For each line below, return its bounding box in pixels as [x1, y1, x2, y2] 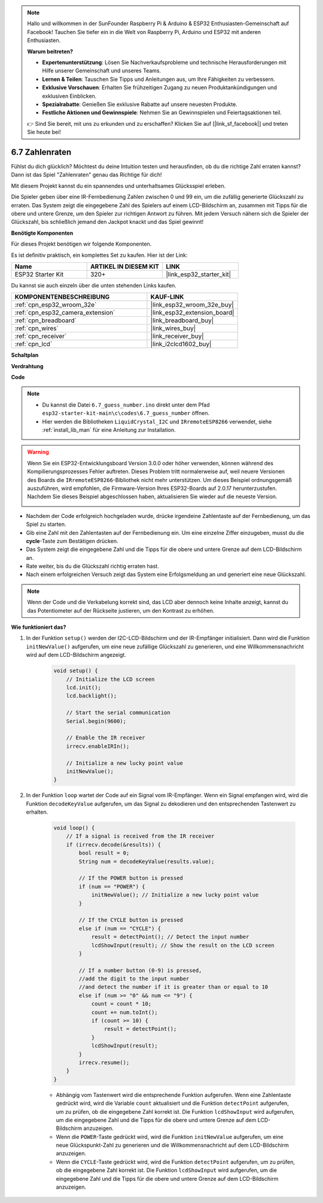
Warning [27, 449, 49, 456]
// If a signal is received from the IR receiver [66, 833, 215, 840]
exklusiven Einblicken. [42, 92, 97, 99]
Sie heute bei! [27, 129, 61, 136]
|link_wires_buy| [150, 324, 196, 332]
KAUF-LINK [150, 293, 184, 301]
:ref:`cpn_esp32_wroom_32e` [14, 301, 97, 309]
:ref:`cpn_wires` [14, 324, 59, 332]
